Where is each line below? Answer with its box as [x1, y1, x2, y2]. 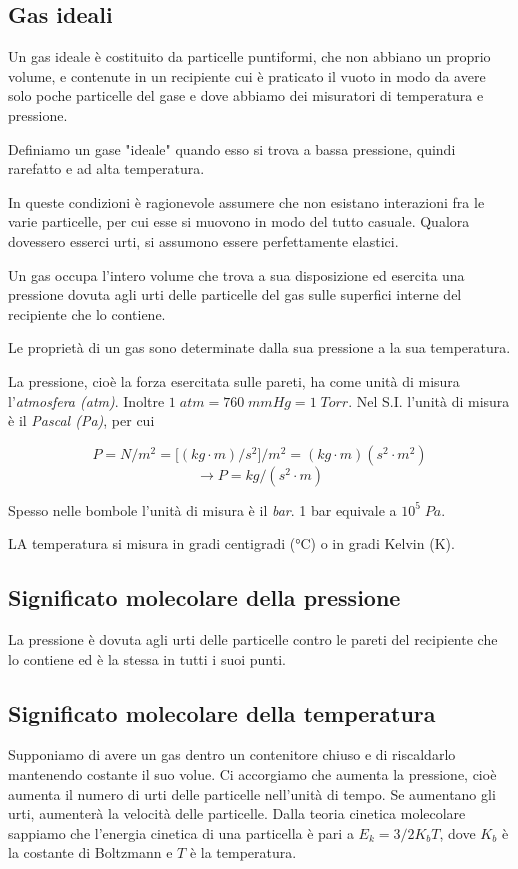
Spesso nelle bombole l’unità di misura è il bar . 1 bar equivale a [8, 499, 397, 520]
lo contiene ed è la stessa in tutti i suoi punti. [8, 648, 286, 669]
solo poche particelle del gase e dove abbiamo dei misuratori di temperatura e [8, 85, 484, 106]
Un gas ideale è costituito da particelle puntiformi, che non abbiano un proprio [8, 46, 491, 67]
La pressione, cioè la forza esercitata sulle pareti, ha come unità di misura [8, 370, 460, 391]
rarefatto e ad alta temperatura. [8, 158, 205, 179]
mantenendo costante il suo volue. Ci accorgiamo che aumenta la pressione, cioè [8, 764, 497, 785]
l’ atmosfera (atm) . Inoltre [8, 390, 165, 411]
